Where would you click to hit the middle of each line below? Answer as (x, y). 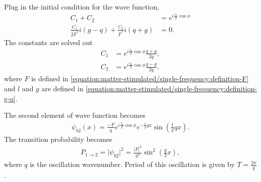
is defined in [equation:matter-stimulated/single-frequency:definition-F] (140, 78)
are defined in (62, 88)
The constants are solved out (48, 42)
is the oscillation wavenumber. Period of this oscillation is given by (132, 164)
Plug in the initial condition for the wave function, (82, 7)
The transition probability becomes (58, 139)
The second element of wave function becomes (75, 115)
